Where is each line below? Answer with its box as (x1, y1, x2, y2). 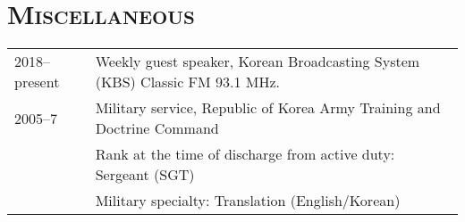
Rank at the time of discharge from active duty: (95, 144, 395, 165)
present (14, 71, 60, 93)
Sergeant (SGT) (95, 164, 195, 185)
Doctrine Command (95, 118, 219, 139)
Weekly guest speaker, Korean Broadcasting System (95, 51, 420, 72)
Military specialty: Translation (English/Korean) (95, 190, 401, 211)
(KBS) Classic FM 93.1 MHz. (95, 71, 281, 93)
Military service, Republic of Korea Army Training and (95, 97, 441, 119)
